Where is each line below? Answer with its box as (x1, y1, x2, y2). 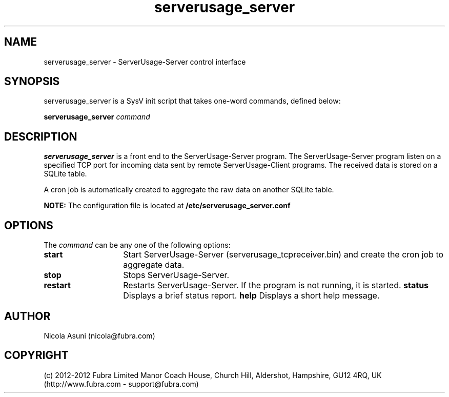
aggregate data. (123, 260, 185, 270)
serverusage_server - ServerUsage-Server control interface (44, 57, 246, 66)
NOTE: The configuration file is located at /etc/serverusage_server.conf (44, 201, 291, 210)
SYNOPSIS (4, 75, 60, 88)
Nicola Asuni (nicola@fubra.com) (44, 331, 155, 340)
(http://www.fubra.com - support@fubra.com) (44, 379, 199, 388)
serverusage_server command (44, 112, 150, 122)
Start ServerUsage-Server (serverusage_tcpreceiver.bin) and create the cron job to (123, 249, 444, 260)
